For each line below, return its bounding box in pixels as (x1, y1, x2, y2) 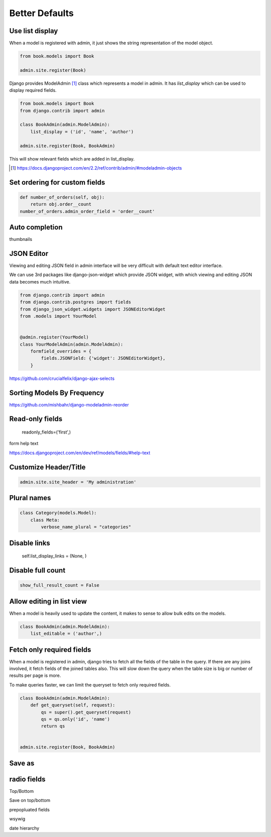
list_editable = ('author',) (30, 631, 102, 637)
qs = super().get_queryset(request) (41, 709, 131, 715)
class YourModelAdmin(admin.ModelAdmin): (20, 341, 123, 347)
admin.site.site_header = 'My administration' (20, 479, 137, 485)
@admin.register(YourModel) (20, 334, 89, 340)
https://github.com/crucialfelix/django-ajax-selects (9, 375, 115, 381)
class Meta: (30, 517, 60, 523)
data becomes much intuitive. (9, 278, 71, 285)
